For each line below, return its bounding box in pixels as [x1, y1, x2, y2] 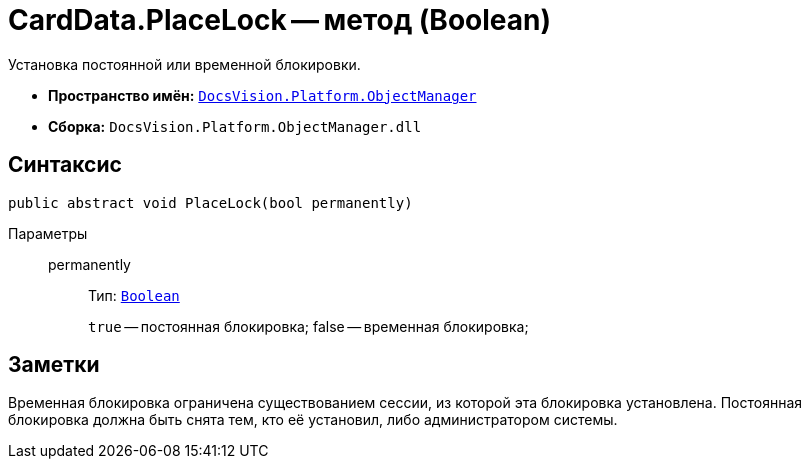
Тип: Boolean [88, 286, 180, 304]
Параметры [8, 224, 88, 242]
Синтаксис [8, 152, 122, 178]
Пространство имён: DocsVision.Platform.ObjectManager [48, 86, 477, 104]
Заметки [8, 352, 100, 378]
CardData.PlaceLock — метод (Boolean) [8, 3, 552, 37]
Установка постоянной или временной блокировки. [8, 55, 361, 73]
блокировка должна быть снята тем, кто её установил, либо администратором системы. [8, 411, 618, 429]
